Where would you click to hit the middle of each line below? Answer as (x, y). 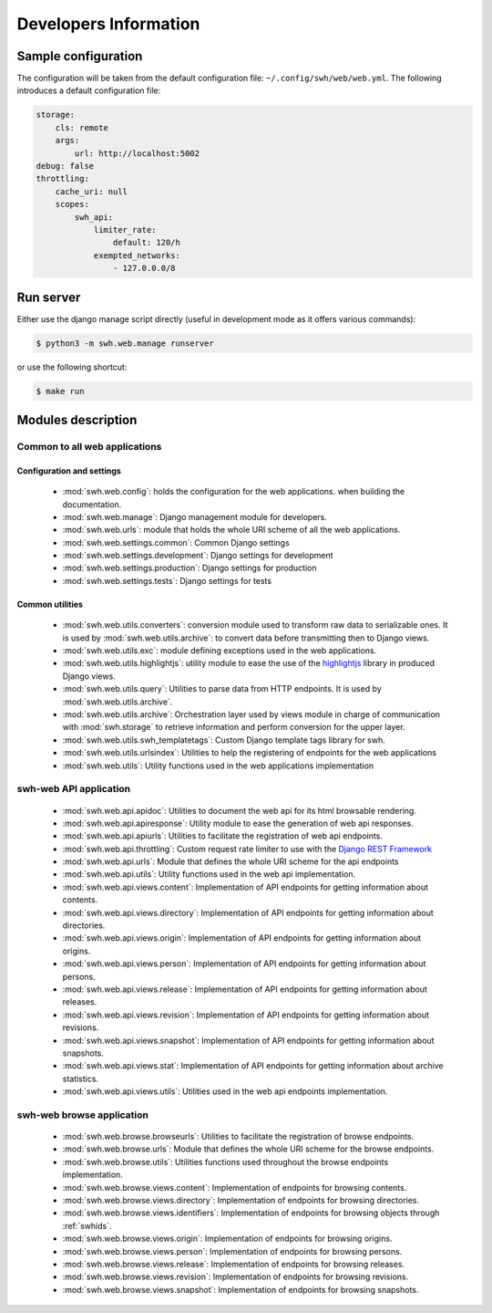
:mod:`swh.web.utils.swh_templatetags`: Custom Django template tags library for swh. (224, 740)
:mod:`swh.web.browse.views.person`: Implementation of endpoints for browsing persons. (232, 1251)
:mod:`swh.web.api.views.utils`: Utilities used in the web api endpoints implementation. (225, 1091)
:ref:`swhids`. (87, 1225)
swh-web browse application (83, 1115)
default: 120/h (147, 243)
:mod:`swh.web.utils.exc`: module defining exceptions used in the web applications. (220, 651)
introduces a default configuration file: (89, 90)
